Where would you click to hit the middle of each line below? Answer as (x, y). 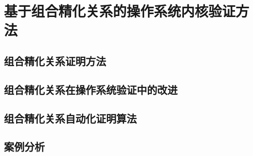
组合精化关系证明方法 (55, 61)
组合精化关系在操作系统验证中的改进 (91, 89)
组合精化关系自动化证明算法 (70, 118)
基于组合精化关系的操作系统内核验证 (120, 11)
